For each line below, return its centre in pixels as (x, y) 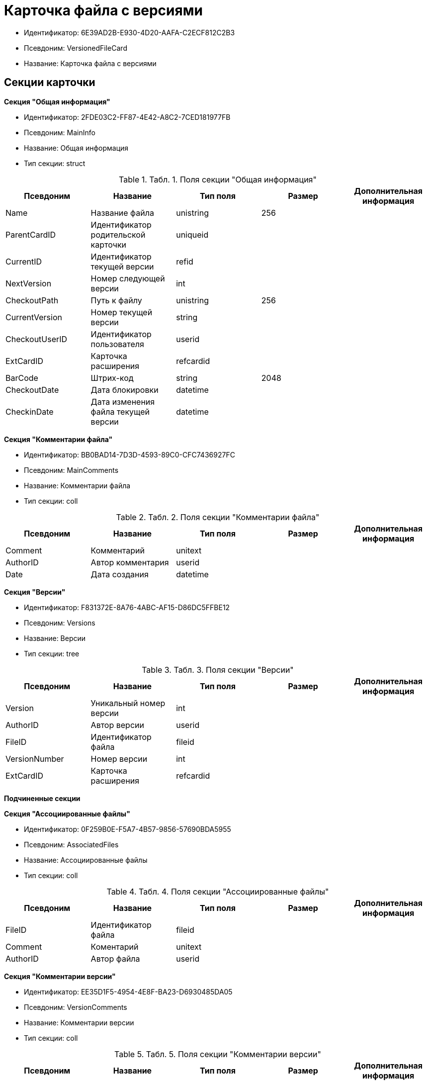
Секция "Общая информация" (57, 101)
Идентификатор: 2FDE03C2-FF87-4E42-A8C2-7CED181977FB (127, 117)
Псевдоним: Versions (60, 623)
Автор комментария (130, 562)
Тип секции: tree (52, 653)
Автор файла (115, 958)
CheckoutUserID (37, 339)
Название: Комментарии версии (79, 1022)
